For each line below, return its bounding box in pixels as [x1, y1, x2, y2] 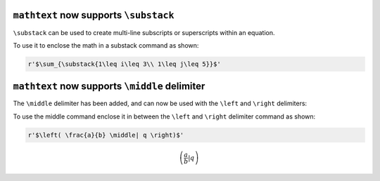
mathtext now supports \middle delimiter [13, 81, 205, 93]
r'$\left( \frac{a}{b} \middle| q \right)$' [27, 130, 184, 139]
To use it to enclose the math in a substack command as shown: [13, 41, 199, 49]
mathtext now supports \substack [13, 9, 175, 21]
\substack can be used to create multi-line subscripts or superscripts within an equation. [13, 28, 275, 36]
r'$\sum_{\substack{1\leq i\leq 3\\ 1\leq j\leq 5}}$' [27, 60, 221, 68]
